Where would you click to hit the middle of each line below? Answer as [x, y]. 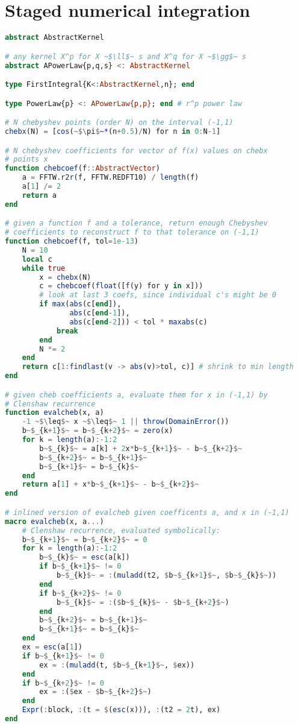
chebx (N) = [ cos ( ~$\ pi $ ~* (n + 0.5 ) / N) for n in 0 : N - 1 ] [113, 131]
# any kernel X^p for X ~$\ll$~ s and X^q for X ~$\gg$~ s [126, 56]
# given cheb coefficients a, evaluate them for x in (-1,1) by [136, 395]
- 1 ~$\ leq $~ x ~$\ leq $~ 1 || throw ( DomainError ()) [126, 422]
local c [37, 259]
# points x [26, 159]
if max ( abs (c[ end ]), [80, 304]
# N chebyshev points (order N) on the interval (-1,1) [119, 123]
